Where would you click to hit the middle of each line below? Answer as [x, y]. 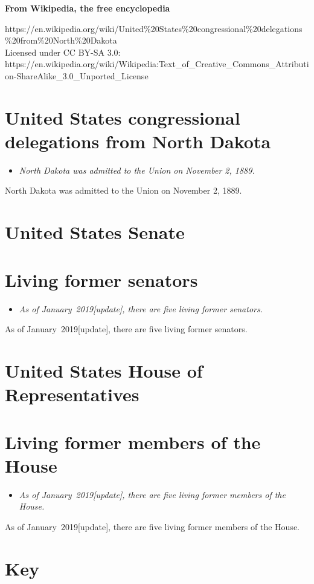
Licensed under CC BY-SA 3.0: [63, 52]
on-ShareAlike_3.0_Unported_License [77, 75]
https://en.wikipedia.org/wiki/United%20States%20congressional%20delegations [154, 28]
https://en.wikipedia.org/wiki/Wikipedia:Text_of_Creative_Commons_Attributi [157, 64]
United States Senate [95, 232]
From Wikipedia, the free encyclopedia [88, 8]
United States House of [104, 370]
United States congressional [123, 117]
